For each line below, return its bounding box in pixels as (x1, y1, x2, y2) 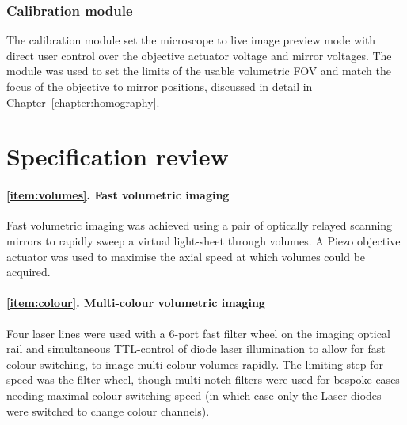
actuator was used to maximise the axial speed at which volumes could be (6, 248, 366, 264)
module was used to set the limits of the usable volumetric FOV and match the (6, 63, 391, 79)
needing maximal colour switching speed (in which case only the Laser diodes (6, 386, 382, 403)
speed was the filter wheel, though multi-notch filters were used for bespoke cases (6, 371, 400, 388)
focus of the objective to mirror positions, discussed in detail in (6, 78, 313, 94)
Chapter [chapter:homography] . (6, 93, 160, 110)
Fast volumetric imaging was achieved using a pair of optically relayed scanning (6, 217, 393, 233)
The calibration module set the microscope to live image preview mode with (6, 32, 376, 48)
